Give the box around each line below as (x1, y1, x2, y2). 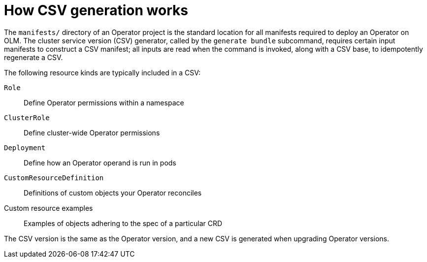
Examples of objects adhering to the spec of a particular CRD (24, 219, 223, 228)
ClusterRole (4, 113, 50, 122)
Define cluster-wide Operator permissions (24, 128, 160, 137)
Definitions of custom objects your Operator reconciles (24, 188, 202, 197)
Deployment (4, 143, 46, 152)
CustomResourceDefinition (4, 173, 104, 182)
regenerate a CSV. (4, 53, 63, 62)
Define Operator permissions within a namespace (24, 98, 184, 107)
